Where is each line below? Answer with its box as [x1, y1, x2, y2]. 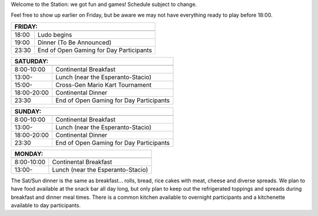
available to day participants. [11, 201, 81, 209]
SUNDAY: [14, 107, 41, 115]
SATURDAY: [14, 57, 48, 65]
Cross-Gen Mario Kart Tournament [55, 80, 152, 89]
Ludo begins [37, 30, 72, 38]
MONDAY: [14, 149, 44, 158]
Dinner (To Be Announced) [37, 38, 112, 47]
